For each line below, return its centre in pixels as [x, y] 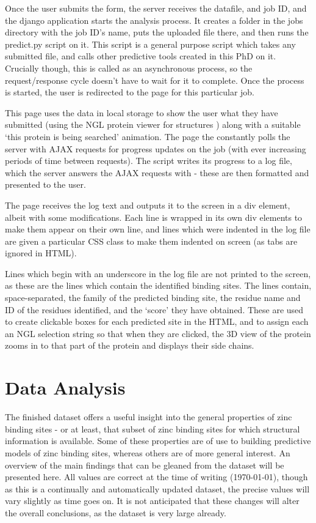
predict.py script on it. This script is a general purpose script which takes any [150, 44]
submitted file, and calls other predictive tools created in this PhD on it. [141, 56]
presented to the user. [45, 184]
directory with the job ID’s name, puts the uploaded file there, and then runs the [157, 32]
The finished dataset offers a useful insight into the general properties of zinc [149, 417]
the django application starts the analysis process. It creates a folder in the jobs [154, 20]
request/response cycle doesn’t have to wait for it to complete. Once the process [155, 80]
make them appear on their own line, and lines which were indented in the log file [158, 229]
